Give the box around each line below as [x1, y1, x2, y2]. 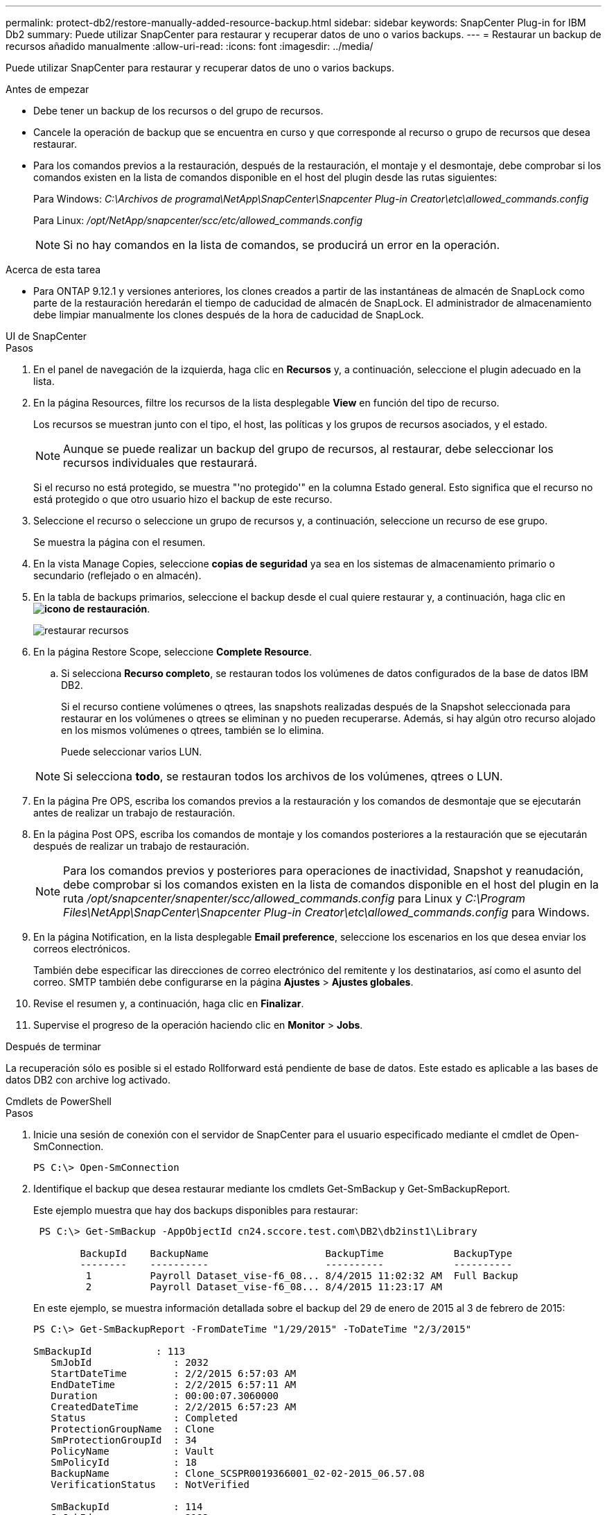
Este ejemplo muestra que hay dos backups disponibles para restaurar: [33, 1204, 358, 1216]
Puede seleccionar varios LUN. [61, 746, 202, 757]
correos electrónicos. [33, 943, 131, 955]
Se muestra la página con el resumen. [33, 536, 206, 548]
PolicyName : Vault [51, 1446, 215, 1457]
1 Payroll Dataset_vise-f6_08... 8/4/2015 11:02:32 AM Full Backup [85, 1270, 518, 1281]
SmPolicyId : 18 [51, 1457, 197, 1468]
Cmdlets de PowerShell [6, 1095, 112, 1107]
